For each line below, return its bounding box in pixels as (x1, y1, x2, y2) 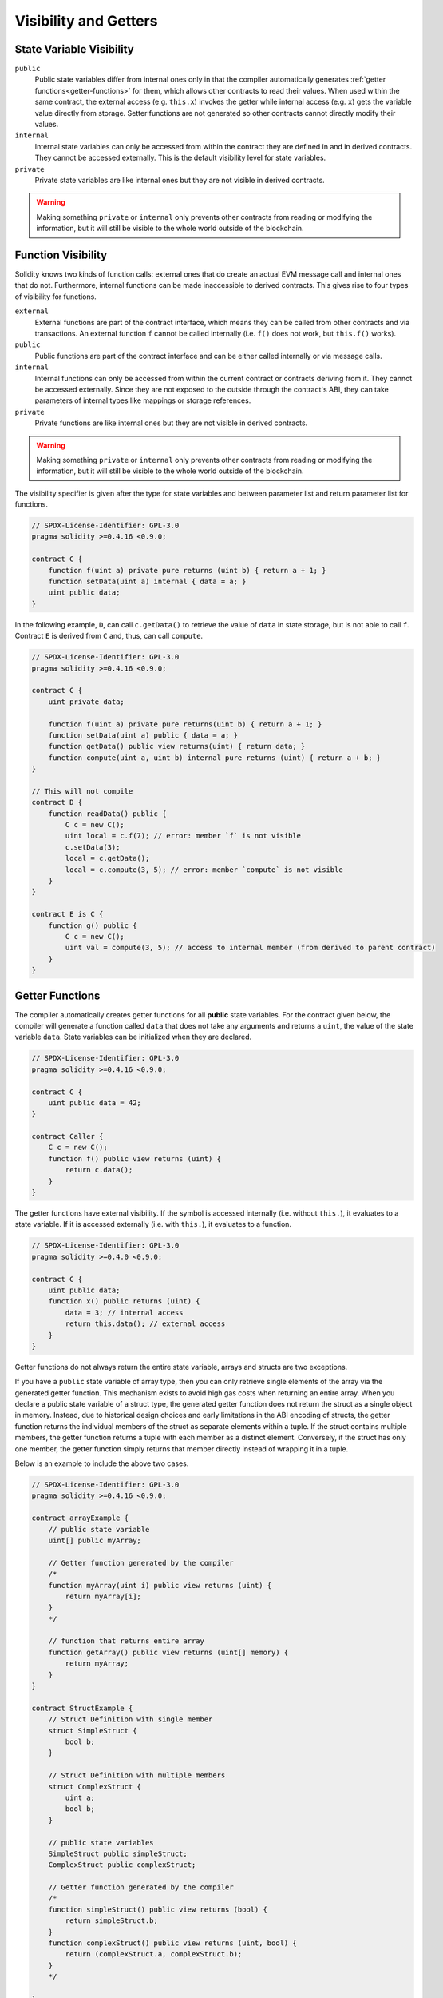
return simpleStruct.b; (65, 1916, 159, 1925)
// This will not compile (31, 786, 133, 795)
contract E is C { (31, 909, 104, 919)
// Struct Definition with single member (48, 1715, 213, 1724)
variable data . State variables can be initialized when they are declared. (14, 1032, 252, 1042)
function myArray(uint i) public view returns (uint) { (48, 1581, 272, 1590)
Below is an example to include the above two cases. (14, 1459, 189, 1468)
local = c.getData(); (65, 854, 150, 863)
